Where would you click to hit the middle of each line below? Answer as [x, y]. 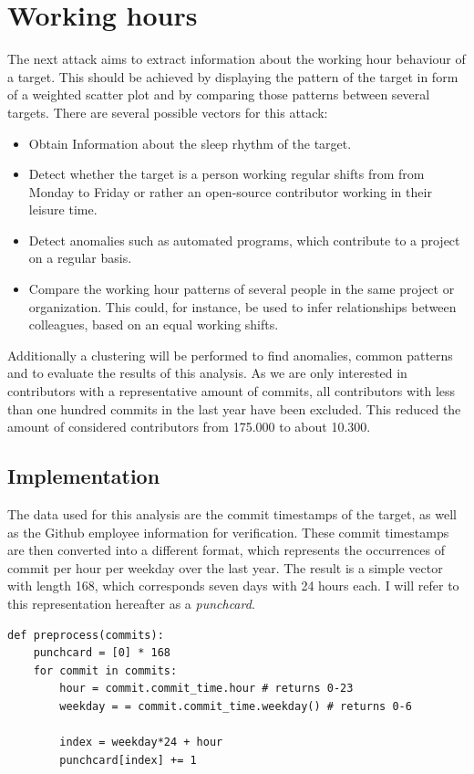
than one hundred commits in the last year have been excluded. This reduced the [234, 408]
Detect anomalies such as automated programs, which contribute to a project [244, 240]
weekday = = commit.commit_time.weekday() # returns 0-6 [236, 706]
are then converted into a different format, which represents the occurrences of [227, 550]
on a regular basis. [80, 258]
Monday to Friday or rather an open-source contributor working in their [230, 191]
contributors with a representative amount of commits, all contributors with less [232, 391]
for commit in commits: [105, 670]
